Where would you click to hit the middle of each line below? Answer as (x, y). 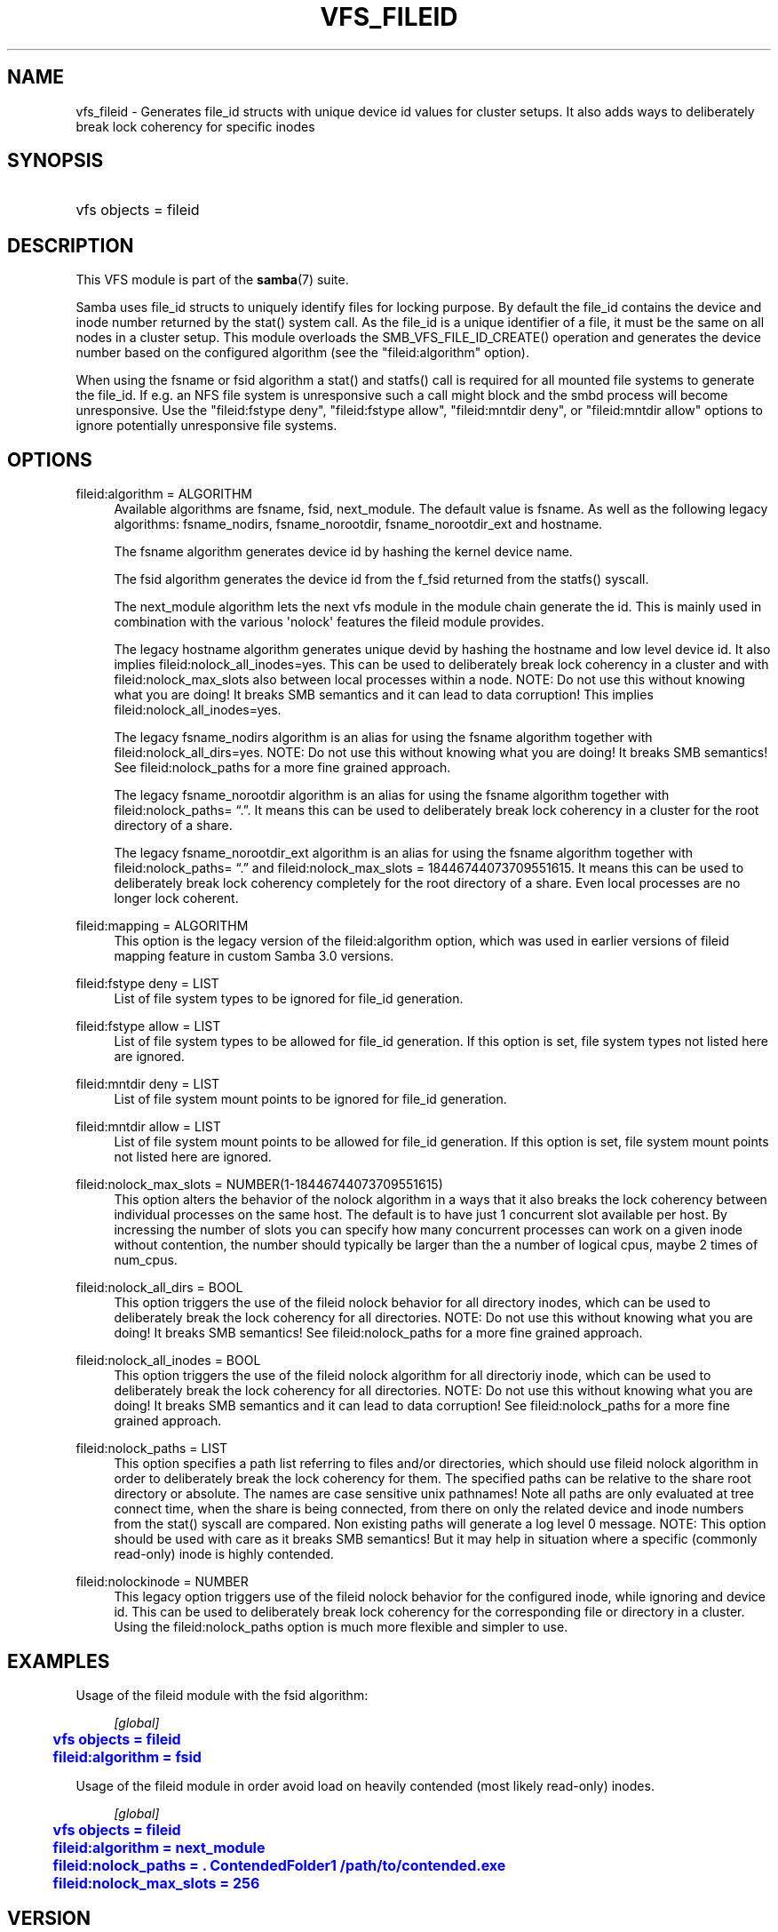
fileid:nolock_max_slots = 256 (156, 1883)
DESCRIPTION (71, 245)
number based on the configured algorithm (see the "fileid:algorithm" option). (302, 353)
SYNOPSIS (56, 161)
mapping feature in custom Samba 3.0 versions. (254, 956)
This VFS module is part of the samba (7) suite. (212, 280)
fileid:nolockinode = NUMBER (162, 1582)
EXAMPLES (59, 1661)
